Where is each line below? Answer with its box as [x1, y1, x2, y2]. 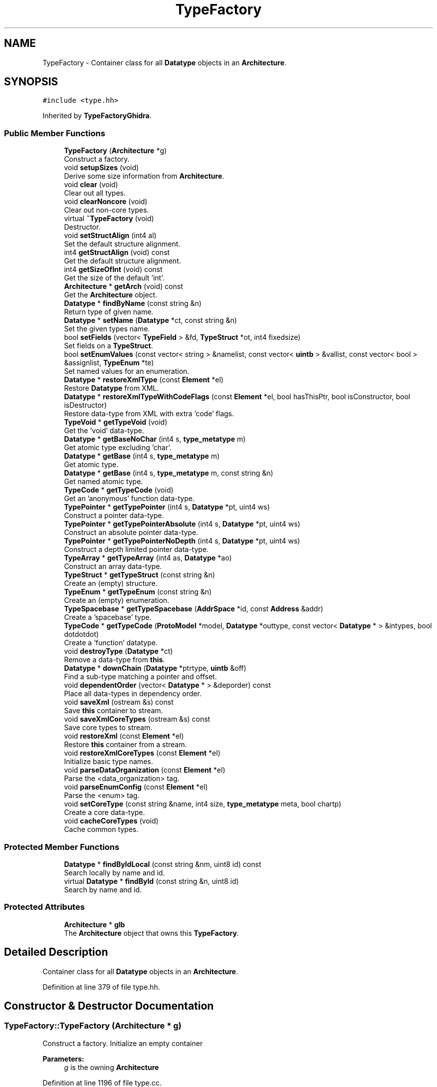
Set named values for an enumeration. [64, 367, 190, 376]
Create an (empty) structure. [64, 579, 158, 588]
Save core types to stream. [64, 723, 153, 732]
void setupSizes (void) [64, 163, 139, 172]
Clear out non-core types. [64, 206, 149, 215]
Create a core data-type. [64, 808, 145, 817]
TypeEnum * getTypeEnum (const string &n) [64, 587, 212, 596]
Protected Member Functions [4, 841, 120, 852]
